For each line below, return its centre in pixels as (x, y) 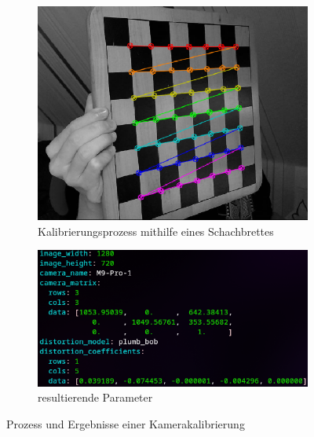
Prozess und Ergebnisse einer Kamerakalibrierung (126, 423)
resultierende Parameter (95, 397)
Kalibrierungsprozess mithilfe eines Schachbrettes (156, 231)
